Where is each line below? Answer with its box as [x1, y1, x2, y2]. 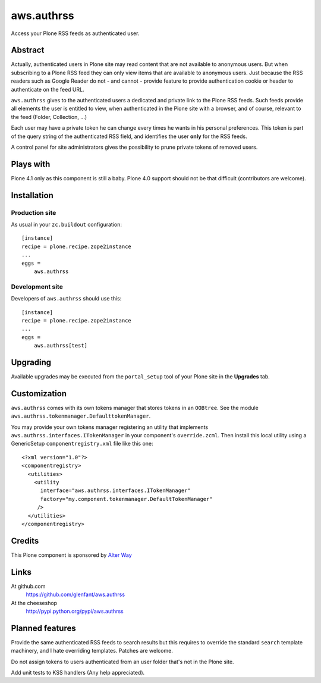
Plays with [11, 159, 51, 169]
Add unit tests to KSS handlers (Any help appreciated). [11, 669, 145, 676]
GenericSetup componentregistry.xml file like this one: [11, 440, 154, 447]
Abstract [11, 45, 45, 55]
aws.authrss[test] [33, 342, 88, 349]
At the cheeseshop [11, 599, 58, 606]
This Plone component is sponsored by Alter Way [11, 551, 132, 559]
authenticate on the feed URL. [11, 86, 84, 93]
